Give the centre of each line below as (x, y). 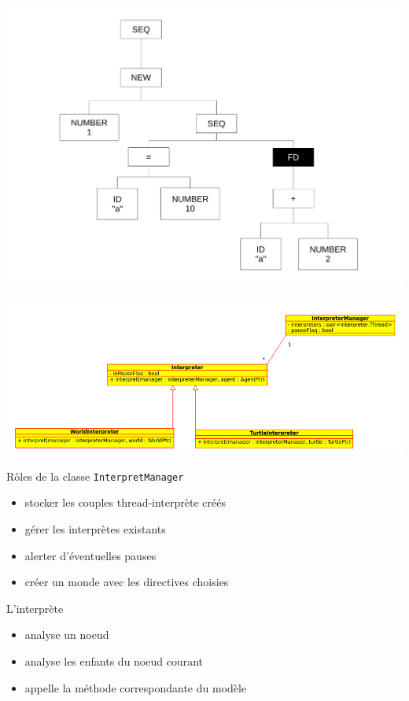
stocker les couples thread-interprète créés (125, 502)
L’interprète (35, 608)
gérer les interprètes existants (95, 528)
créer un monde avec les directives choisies (127, 582)
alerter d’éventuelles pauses (90, 555)
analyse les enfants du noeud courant (114, 660)
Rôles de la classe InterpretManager (95, 476)
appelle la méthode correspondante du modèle (136, 687)
